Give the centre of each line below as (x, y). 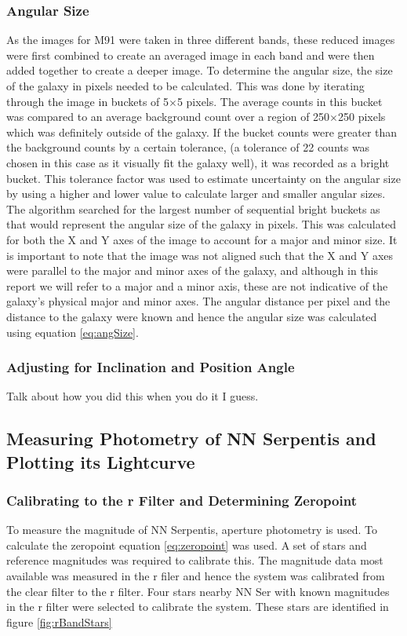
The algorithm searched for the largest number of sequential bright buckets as (193, 208)
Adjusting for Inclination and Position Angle (151, 367)
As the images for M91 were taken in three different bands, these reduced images (201, 40)
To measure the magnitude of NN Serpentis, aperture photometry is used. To (192, 530)
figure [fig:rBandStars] (59, 621)
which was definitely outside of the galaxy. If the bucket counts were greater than (202, 132)
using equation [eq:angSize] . (73, 332)
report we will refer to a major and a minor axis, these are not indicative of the (197, 285)
